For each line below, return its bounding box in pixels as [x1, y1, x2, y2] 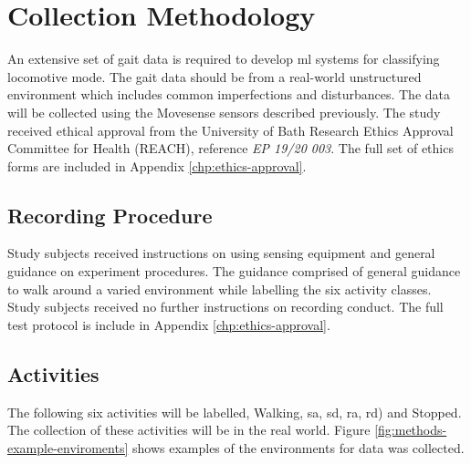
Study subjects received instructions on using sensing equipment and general [7, 243, 435, 263]
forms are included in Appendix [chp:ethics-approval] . [7, 156, 307, 175]
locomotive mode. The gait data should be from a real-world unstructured [7, 67, 422, 86]
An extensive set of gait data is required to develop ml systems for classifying [7, 49, 440, 68]
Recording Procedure [7, 201, 213, 229]
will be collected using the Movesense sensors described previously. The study [7, 102, 441, 121]
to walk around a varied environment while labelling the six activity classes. [7, 279, 432, 298]
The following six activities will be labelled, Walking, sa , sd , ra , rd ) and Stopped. [7, 402, 462, 421]
